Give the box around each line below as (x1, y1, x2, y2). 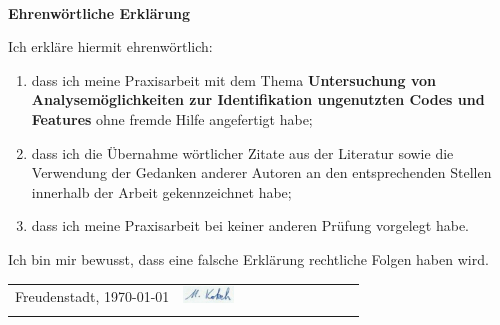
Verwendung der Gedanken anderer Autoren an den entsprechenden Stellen (31, 162, 492, 183)
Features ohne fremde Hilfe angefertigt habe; (31, 108, 313, 129)
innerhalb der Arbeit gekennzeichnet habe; (31, 181, 292, 202)
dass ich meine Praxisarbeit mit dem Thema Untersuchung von (31, 69, 437, 90)
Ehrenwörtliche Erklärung (8, 2, 191, 23)
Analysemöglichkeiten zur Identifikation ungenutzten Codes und (31, 89, 485, 110)
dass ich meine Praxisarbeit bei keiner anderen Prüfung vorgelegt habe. (31, 215, 470, 236)
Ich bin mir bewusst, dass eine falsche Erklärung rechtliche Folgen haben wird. (8, 248, 489, 269)
